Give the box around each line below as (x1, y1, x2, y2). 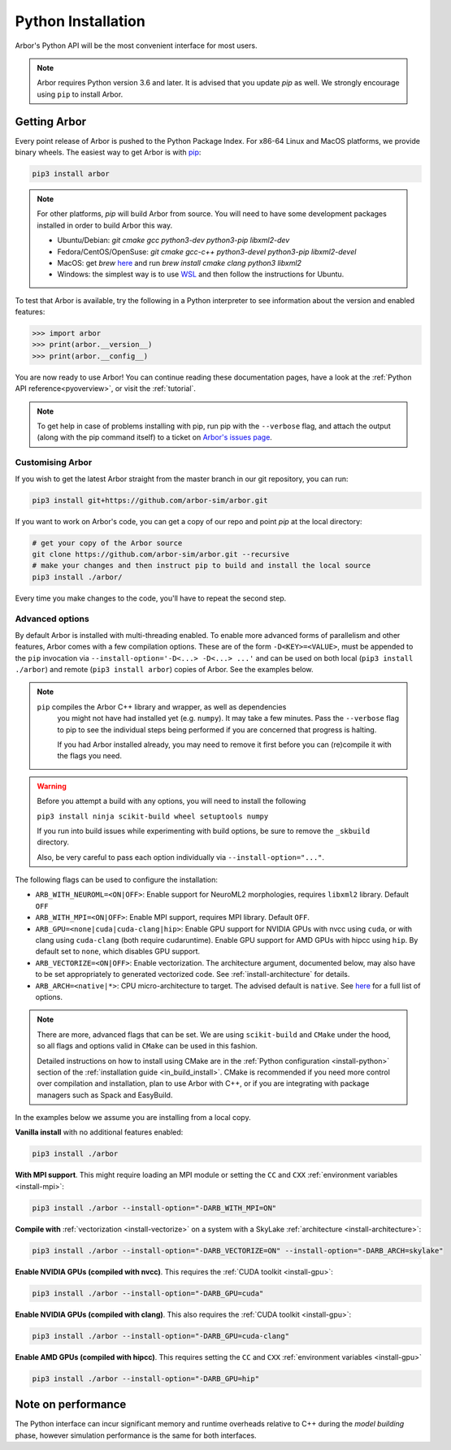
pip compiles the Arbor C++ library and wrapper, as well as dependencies (37, 701, 287, 711)
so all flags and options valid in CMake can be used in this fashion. (37, 1041, 258, 1051)
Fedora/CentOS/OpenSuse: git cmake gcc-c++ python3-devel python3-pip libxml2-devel (57, 246, 357, 256)
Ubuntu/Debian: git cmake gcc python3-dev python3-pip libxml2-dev (57, 236, 290, 245)
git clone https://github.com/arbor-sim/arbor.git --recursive (32, 549, 290, 558)
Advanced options (15, 614, 89, 625)
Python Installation (15, 12, 145, 30)
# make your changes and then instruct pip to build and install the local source (32, 561, 371, 571)
